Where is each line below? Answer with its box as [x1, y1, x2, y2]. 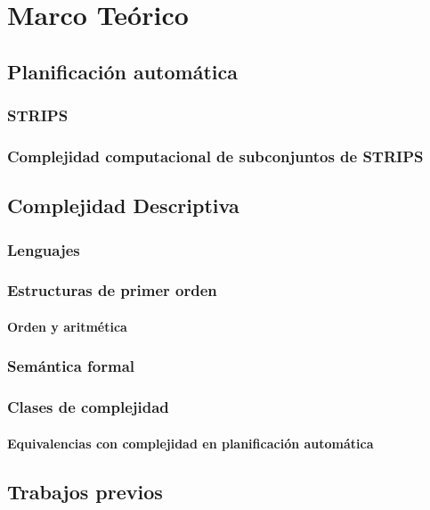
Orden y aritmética [7, 317, 127, 335]
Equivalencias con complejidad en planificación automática [7, 433, 374, 452]
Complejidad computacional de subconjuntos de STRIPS [7, 144, 424, 167]
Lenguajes [7, 238, 80, 260]
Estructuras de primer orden [7, 279, 217, 301]
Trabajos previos [7, 477, 163, 505]
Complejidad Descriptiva [7, 192, 239, 219]
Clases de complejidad [7, 396, 169, 418]
